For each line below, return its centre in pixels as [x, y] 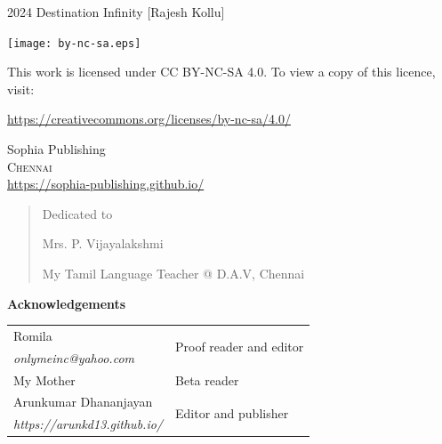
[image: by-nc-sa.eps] [74, 43]
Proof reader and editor [240, 347]
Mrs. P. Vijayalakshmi [103, 243]
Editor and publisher [232, 412]
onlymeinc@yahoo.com [74, 357]
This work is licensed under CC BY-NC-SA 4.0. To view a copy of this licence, [221, 72]
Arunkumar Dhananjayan [83, 402]
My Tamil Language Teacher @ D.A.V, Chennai [173, 273]
